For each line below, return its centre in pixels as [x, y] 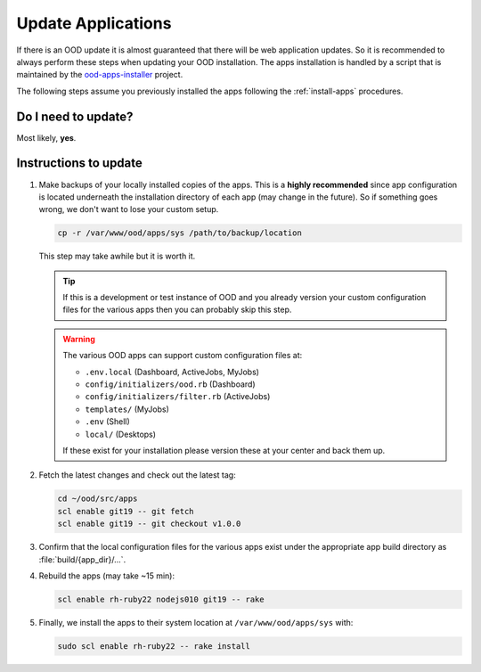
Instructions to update [79, 164]
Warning [79, 339]
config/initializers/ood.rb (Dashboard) [170, 384]
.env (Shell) [108, 422]
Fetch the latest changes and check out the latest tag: [137, 475]
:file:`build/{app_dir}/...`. [82, 559]
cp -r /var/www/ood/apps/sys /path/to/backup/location [179, 233]
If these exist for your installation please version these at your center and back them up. [224, 450]
